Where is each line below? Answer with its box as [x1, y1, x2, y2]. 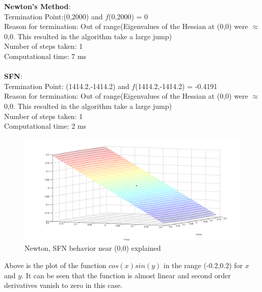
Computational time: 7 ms [4, 50, 87, 61]
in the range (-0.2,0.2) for [163, 259, 243, 270]
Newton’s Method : [4, 1, 71, 11]
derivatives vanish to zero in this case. [4, 280, 123, 290]
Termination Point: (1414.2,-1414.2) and [4, 80, 129, 91]
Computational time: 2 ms [4, 121, 87, 131]
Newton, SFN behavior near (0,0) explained [24, 243, 161, 253]
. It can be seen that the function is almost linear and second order [21, 270, 231, 280]
